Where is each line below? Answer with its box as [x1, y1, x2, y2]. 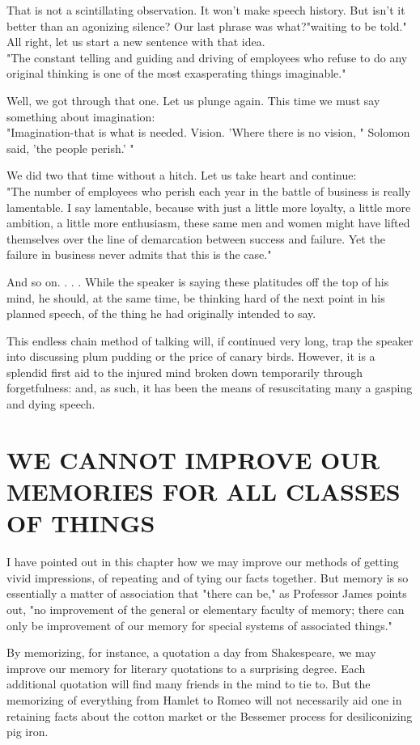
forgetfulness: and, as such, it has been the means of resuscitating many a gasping [6, 379, 413, 396]
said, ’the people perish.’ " [6, 139, 134, 156]
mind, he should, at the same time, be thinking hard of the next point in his [6, 289, 385, 306]
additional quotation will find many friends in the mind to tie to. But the [6, 675, 371, 692]
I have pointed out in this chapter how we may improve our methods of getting [6, 553, 399, 570]
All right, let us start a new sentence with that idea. [6, 33, 265, 50]
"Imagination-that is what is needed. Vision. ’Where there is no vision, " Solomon [6, 124, 410, 141]
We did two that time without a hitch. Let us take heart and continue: [6, 167, 357, 184]
